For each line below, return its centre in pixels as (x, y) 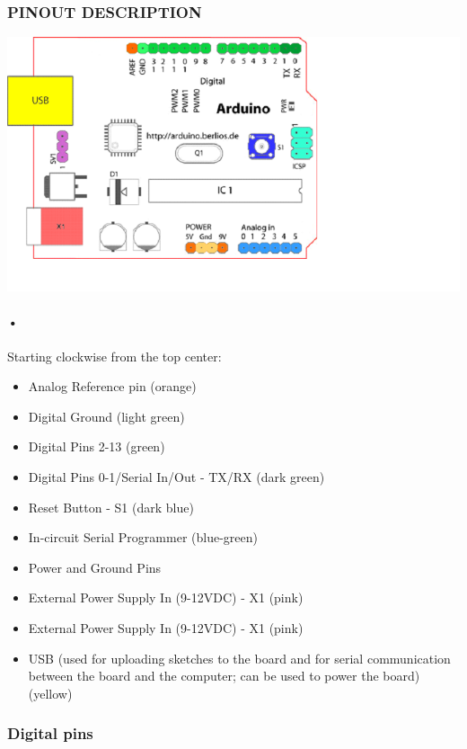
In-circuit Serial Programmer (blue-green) (143, 537)
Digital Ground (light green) (106, 416)
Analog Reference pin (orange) (112, 386)
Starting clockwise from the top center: (115, 356)
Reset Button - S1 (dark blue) (111, 507)
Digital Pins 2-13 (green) (97, 446)
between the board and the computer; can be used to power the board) (224, 676)
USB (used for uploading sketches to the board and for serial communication (239, 658)
